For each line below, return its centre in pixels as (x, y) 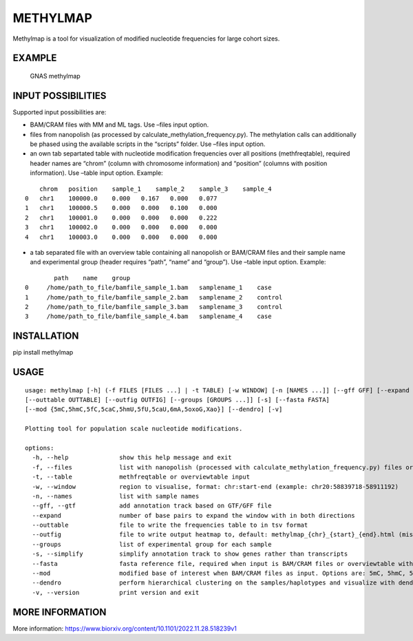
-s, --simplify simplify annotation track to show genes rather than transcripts (190, 554)
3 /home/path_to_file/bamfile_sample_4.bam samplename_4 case (148, 316)
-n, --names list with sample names (116, 496)
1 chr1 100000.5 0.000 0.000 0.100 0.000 (121, 208)
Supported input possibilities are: (60, 112)
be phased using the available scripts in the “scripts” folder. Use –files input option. (148, 144)
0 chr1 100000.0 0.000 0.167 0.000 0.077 (121, 198)
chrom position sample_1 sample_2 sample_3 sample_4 (155, 189)
